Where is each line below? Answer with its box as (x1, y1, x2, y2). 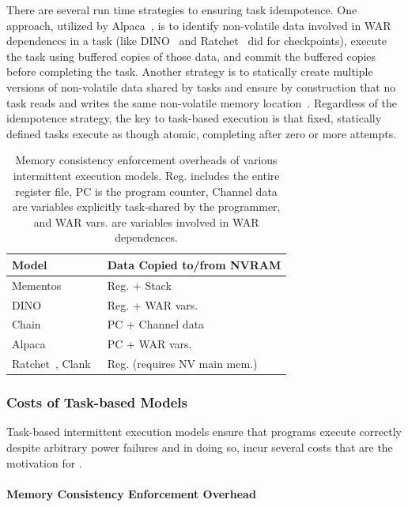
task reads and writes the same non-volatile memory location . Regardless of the (6, 94, 397, 111)
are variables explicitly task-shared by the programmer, (12, 198, 281, 215)
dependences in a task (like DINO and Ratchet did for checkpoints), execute (6, 32, 387, 49)
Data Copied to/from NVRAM (107, 256, 281, 272)
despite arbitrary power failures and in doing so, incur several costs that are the (6, 439, 393, 456)
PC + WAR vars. (107, 336, 192, 352)
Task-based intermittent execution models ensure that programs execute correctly (6, 423, 402, 440)
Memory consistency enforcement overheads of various (15, 152, 278, 168)
